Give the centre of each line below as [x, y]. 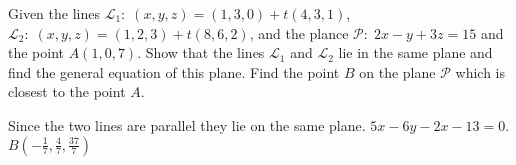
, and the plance [299, 32]
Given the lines [54, 13]
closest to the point [67, 91]
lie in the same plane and [415, 52]
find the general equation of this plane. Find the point [174, 71]
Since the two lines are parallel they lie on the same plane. [187, 124]
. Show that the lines [201, 52]
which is [480, 71]
